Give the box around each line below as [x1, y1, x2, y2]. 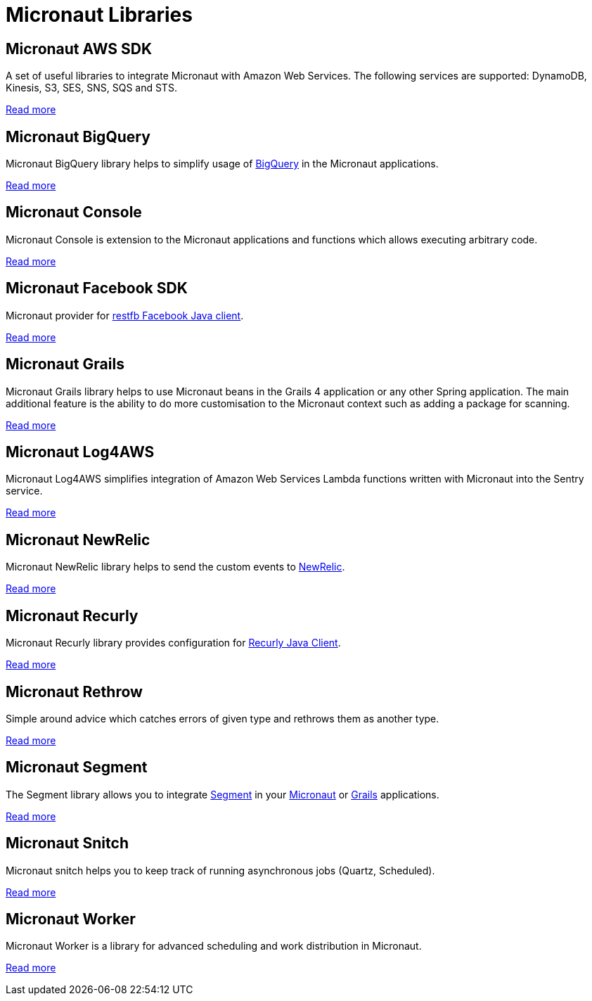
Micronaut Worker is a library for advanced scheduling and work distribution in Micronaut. [6, 940, 422, 952]
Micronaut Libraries [6, 3, 193, 27]
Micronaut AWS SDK [6, 39, 153, 58]
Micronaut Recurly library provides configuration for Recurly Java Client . [6, 637, 341, 649]
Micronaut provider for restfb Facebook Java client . [6, 309, 244, 321]
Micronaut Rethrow [6, 682, 143, 701]
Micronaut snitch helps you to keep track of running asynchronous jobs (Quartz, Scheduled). [6, 864, 435, 876]
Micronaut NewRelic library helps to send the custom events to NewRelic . [6, 561, 345, 573]
